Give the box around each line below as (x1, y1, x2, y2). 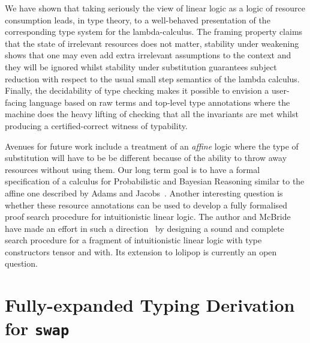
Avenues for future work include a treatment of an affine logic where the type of (5, 139, 299, 152)
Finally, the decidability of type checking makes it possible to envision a (5, 84, 269, 97)
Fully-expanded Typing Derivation (5, 293, 295, 317)
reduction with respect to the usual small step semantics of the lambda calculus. (5, 72, 300, 85)
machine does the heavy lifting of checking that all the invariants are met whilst (5, 108, 299, 120)
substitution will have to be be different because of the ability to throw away (5, 151, 287, 164)
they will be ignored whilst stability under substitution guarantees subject (5, 60, 277, 73)
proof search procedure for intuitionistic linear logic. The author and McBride (5, 210, 291, 223)
